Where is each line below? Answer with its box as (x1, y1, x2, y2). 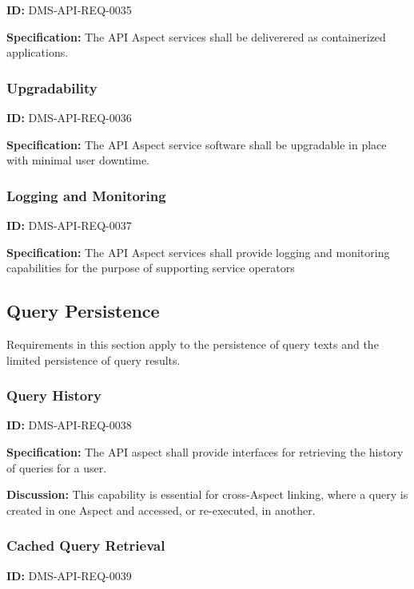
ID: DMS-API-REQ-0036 (6, 109, 132, 125)
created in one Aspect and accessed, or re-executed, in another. (6, 501, 316, 518)
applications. (6, 44, 69, 61)
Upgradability (6, 77, 98, 97)
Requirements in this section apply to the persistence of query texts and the (6, 335, 379, 352)
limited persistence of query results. (6, 351, 181, 368)
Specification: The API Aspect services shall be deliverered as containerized (6, 28, 386, 45)
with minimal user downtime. (6, 152, 150, 168)
